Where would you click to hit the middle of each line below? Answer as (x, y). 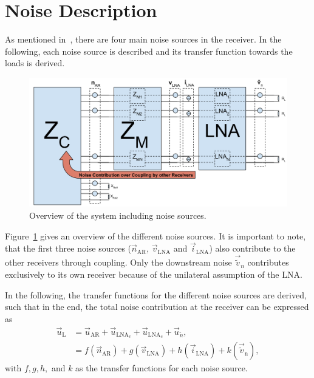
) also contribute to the (252, 248)
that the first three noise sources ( (68, 248)
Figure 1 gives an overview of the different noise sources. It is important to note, (155, 235)
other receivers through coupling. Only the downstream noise (118, 262)
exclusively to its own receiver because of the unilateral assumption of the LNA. (154, 274)
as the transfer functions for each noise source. (162, 368)
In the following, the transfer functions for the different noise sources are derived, (156, 294)
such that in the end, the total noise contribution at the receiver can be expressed (157, 307)
